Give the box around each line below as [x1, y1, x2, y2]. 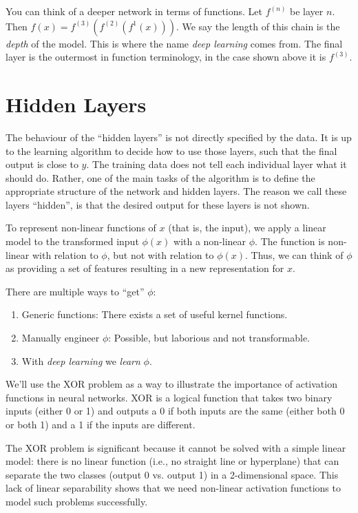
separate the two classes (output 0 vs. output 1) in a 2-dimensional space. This [6, 467, 339, 481]
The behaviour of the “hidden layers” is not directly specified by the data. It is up [6, 129, 352, 144]
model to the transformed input [6, 234, 139, 249]
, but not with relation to [107, 247, 214, 262]
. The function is [255, 234, 325, 249]
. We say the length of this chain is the [176, 19, 340, 33]
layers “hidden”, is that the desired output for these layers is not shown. [6, 197, 310, 211]
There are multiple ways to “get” [6, 284, 145, 298]
